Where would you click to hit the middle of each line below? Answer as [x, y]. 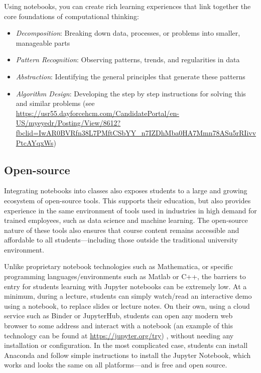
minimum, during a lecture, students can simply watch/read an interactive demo [128, 296]
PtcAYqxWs [35, 142]
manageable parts [43, 42]
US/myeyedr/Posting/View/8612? [68, 123]
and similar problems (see [55, 103]
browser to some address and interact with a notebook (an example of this [118, 326]
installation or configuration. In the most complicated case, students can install [126, 345]
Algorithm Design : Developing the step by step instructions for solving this [131, 93]
